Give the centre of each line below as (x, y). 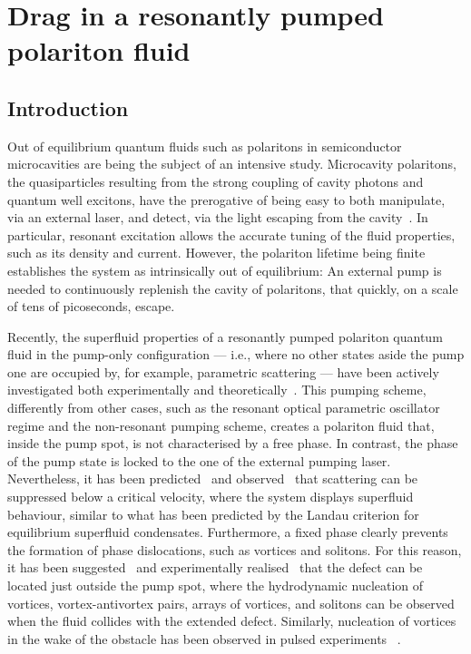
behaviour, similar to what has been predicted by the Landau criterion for (213, 514)
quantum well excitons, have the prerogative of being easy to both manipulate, (226, 199)
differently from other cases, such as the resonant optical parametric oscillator (224, 408)
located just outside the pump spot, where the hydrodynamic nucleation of (216, 586)
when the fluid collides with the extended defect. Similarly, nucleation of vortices (232, 621)
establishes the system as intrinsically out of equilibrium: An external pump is (225, 270)
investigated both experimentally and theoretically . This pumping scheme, (217, 390)
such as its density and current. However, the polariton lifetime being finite (216, 253)
